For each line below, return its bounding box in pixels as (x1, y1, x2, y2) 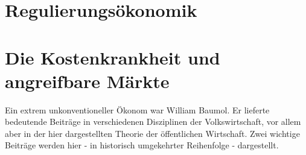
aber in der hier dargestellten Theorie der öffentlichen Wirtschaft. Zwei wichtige (5, 127, 300, 139)
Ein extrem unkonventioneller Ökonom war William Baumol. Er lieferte (5, 103, 270, 116)
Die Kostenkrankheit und (5, 45, 220, 69)
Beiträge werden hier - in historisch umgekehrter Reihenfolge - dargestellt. (5, 139, 279, 151)
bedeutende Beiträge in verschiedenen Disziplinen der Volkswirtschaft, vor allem (5, 115, 301, 128)
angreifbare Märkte (5, 68, 170, 93)
